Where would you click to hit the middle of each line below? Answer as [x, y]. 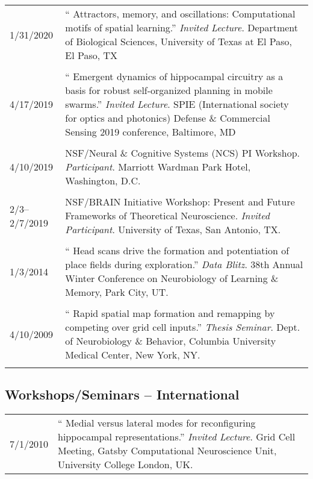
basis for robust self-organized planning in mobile [169, 90]
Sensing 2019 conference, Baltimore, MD [150, 132]
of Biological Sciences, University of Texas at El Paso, [178, 41]
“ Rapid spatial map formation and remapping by [170, 313]
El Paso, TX [91, 55]
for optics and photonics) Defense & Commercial [168, 118]
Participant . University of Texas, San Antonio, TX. [173, 229]
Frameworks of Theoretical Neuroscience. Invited [167, 215]
